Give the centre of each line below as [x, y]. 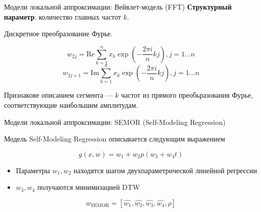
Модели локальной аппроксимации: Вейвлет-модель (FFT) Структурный [118, 7]
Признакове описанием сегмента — [58, 95]
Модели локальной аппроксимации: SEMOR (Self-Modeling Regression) [115, 122]
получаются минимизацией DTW [89, 187]
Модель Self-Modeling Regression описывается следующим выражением [115, 139]
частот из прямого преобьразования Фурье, [187, 95]
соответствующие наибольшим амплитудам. [71, 105]
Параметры [33, 170]
